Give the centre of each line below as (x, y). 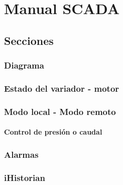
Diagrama (24, 65)
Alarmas (21, 154)
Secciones (29, 40)
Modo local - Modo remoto (60, 111)
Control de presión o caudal (53, 132)
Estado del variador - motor (62, 88)
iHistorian (25, 177)
